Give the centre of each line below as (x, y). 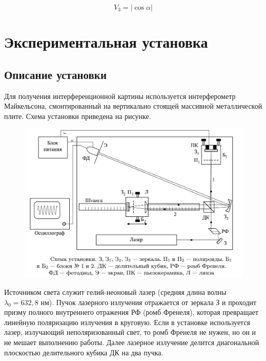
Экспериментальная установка (106, 42)
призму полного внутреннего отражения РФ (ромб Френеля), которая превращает (131, 312)
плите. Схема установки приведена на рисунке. (78, 116)
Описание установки (56, 74)
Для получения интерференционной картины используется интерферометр (120, 96)
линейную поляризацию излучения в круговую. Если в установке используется (127, 322)
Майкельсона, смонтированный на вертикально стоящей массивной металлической (133, 106)
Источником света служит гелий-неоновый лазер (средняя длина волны (115, 292)
